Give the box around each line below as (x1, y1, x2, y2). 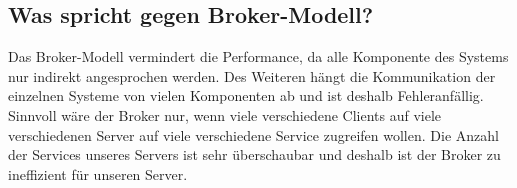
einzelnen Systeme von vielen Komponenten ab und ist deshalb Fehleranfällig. (8, 85, 484, 106)
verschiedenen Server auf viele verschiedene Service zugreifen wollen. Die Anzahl (8, 124, 499, 145)
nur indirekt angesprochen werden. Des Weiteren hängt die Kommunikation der (8, 65, 496, 86)
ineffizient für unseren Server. (8, 163, 188, 184)
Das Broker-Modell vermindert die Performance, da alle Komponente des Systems (8, 46, 509, 67)
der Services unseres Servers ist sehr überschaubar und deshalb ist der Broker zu (8, 144, 501, 165)
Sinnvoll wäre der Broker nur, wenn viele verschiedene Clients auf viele (8, 104, 442, 125)
